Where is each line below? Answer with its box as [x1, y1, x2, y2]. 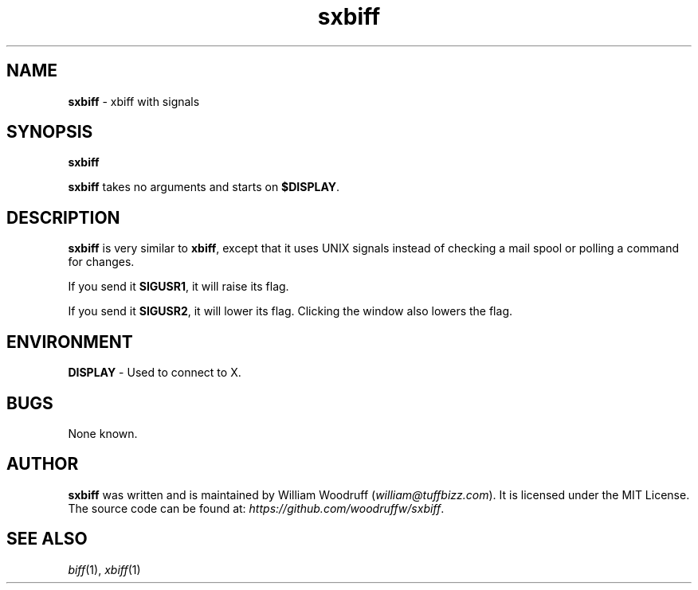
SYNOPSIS [6, 122, 93, 143]
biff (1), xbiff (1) [68, 562, 141, 576]
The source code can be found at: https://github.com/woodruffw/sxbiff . [68, 501, 445, 515]
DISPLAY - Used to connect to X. [68, 365, 241, 380]
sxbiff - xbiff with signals [68, 94, 200, 108]
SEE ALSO [6, 529, 88, 549]
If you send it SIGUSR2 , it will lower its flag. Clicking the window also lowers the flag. [68, 304, 512, 318]
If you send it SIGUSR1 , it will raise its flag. [68, 279, 289, 294]
